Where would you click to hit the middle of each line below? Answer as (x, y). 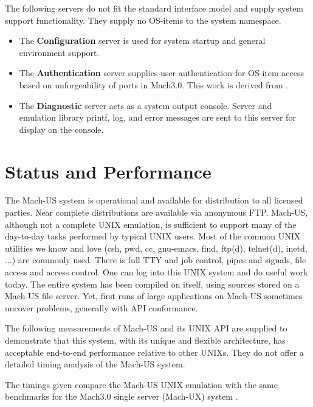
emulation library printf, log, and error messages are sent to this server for (157, 117)
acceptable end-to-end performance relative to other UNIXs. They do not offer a (154, 352)
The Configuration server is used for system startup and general (142, 41)
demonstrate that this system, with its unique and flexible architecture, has (145, 340)
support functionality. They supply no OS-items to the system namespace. (143, 20)
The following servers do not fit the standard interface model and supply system (154, 8)
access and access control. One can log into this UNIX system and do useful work (156, 272)
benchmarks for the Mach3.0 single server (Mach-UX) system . (122, 396)
